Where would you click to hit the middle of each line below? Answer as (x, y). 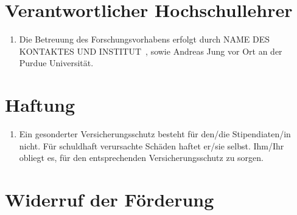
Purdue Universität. (56, 63)
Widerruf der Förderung (110, 199)
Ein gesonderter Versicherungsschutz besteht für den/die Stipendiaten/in (155, 134)
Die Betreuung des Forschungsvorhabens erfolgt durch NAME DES (145, 39)
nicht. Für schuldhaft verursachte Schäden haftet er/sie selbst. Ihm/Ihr (152, 145)
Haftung (40, 105)
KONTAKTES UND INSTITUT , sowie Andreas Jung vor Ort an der (151, 51)
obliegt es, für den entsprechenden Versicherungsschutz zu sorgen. (141, 158)
